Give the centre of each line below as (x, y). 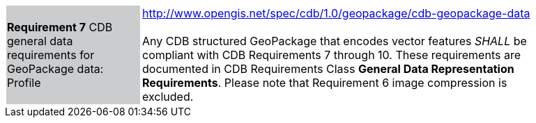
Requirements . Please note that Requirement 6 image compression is (325, 83)
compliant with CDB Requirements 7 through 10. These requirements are (331, 55)
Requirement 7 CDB (60, 27)
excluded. (168, 97)
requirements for (51, 55)
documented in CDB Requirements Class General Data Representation (328, 69)
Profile (24, 83)
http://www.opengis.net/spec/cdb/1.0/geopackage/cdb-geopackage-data (336, 13)
